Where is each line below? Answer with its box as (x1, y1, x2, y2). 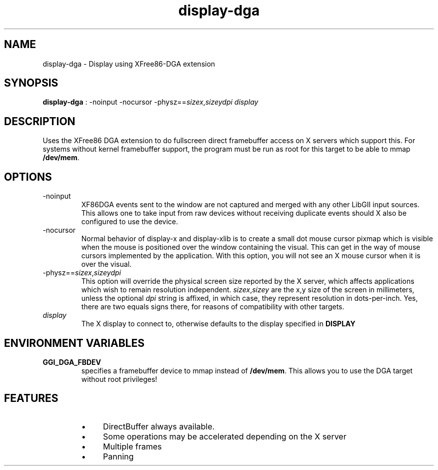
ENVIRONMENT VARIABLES (4, 336, 144, 349)
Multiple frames (103, 441, 162, 451)
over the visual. (81, 260, 132, 269)
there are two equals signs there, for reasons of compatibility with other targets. (81, 302, 344, 311)
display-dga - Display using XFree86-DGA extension (42, 59, 215, 68)
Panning (103, 451, 134, 461)
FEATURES (4, 392, 58, 405)
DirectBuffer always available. (103, 421, 215, 431)
